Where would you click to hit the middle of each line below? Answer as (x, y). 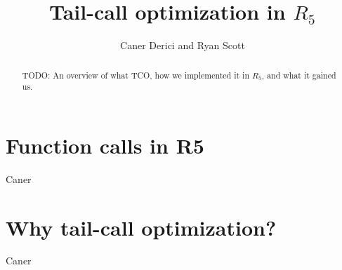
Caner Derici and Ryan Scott (183, 45)
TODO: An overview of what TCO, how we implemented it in (136, 75)
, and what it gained (299, 75)
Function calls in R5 (105, 145)
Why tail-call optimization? (141, 227)
